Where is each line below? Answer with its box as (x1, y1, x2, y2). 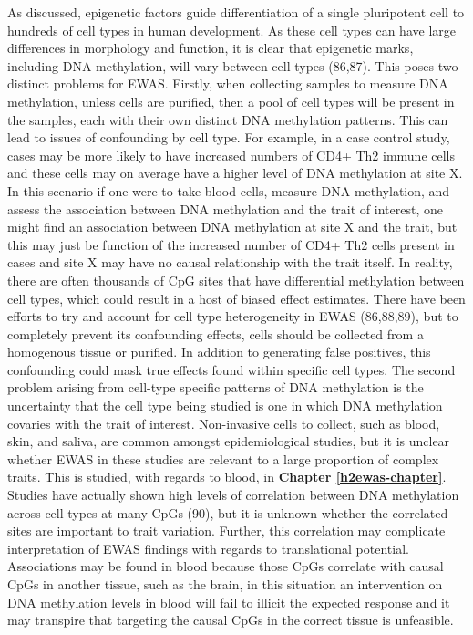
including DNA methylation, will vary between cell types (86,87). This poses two (7, 56, 458, 75)
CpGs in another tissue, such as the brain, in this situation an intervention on (7, 575, 443, 593)
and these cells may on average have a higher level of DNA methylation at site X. (7, 163, 463, 182)
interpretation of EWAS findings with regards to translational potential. (7, 538, 409, 557)
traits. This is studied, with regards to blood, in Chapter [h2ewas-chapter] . (7, 467, 447, 486)
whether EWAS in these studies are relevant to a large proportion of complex (7, 449, 439, 468)
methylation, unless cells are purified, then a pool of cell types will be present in (7, 91, 455, 110)
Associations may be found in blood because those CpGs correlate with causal (7, 557, 444, 576)
